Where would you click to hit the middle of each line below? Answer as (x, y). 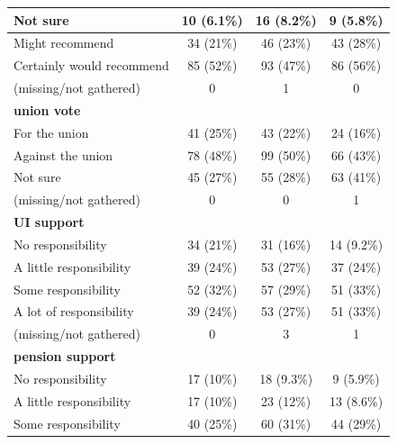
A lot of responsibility (74, 311)
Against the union (63, 154)
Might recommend (64, 43)
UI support (49, 222)
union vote (47, 109)
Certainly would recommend (91, 65)
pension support (65, 356)
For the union (51, 132)
